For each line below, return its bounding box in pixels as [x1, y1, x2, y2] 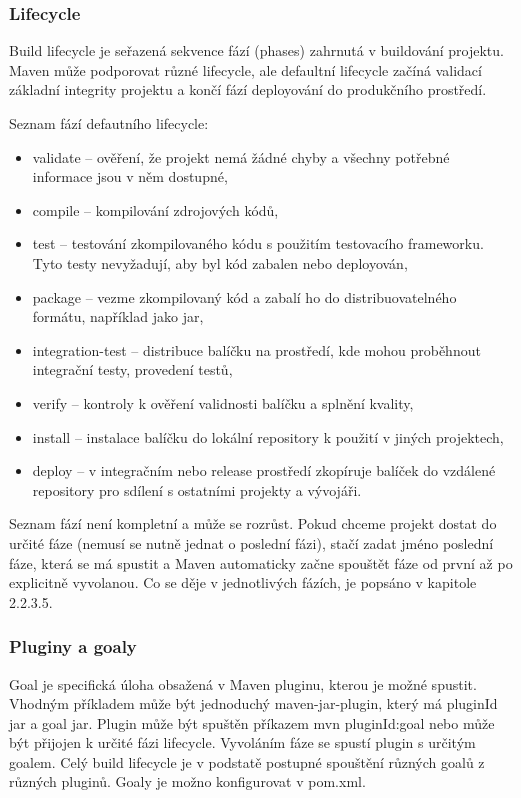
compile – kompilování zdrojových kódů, [32, 199, 279, 220]
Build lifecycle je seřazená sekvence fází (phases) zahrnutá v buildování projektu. [9, 40, 504, 61]
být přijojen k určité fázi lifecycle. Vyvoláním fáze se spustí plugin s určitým [9, 732, 476, 753]
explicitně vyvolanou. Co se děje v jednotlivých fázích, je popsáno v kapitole [9, 572, 477, 593]
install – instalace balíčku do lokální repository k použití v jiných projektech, [32, 426, 504, 447]
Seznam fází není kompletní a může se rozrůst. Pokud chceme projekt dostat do [9, 513, 497, 534]
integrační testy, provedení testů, [32, 359, 233, 380]
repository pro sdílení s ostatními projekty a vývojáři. [32, 479, 362, 500]
